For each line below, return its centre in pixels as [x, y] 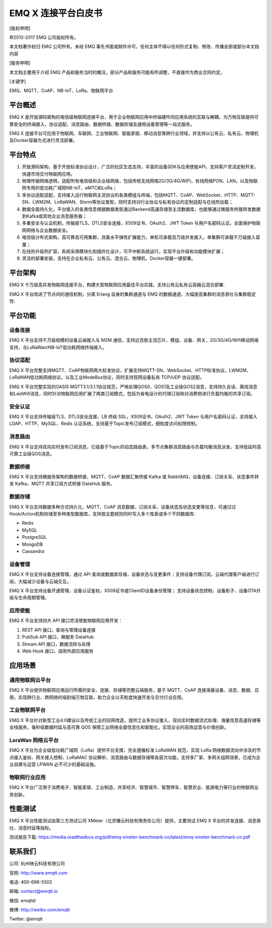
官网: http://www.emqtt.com [39, 873]
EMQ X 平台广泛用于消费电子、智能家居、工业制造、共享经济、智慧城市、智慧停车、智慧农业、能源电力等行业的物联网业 [134, 788]
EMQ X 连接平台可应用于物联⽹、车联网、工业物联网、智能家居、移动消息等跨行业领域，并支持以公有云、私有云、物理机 [134, 133]
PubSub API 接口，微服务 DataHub [58, 637]
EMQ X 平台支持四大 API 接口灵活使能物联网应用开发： [66, 621]
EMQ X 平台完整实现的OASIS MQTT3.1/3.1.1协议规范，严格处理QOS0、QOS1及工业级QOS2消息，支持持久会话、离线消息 [133, 386]
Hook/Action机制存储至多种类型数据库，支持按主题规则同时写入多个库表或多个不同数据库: [102, 514]
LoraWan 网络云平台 [34, 740]
